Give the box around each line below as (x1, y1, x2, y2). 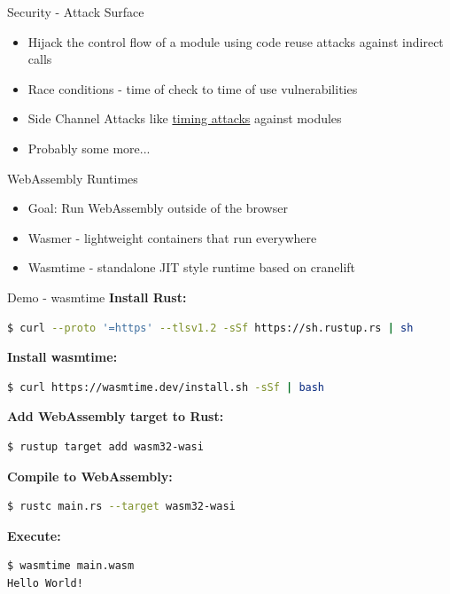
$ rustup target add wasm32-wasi (7, 440, 204, 453)
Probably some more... (27, 138, 151, 157)
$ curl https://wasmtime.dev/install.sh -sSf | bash (7, 380, 325, 394)
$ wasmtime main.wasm (7, 559, 135, 573)
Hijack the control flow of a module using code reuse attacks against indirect (27, 32, 444, 51)
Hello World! (7, 576, 83, 590)
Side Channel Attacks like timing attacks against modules (27, 109, 342, 128)
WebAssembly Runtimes (7, 168, 138, 187)
